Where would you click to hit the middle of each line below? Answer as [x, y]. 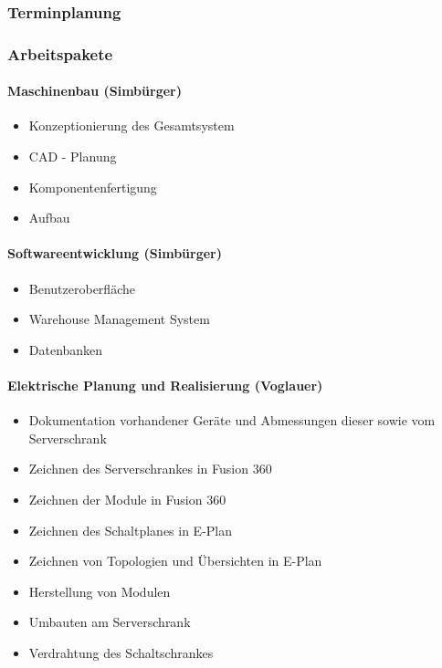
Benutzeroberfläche [82, 288]
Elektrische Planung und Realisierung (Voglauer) [165, 386]
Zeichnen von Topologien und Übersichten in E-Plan [175, 561]
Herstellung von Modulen [100, 591]
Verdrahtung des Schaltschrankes [121, 652]
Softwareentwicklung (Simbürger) [115, 253]
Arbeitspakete [60, 53]
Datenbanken [66, 349]
